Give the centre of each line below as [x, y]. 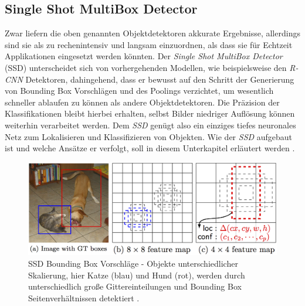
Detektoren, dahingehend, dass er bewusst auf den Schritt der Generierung [160, 79]
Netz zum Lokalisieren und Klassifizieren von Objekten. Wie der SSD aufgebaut [149, 136]
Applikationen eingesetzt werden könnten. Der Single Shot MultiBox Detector [144, 56]
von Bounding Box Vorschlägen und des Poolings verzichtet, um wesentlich [139, 91]
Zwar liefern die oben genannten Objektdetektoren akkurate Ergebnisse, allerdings [152, 33]
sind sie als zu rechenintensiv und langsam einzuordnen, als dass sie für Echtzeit [149, 44]
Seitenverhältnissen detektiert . [84, 297]
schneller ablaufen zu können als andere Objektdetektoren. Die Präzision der [142, 102]
